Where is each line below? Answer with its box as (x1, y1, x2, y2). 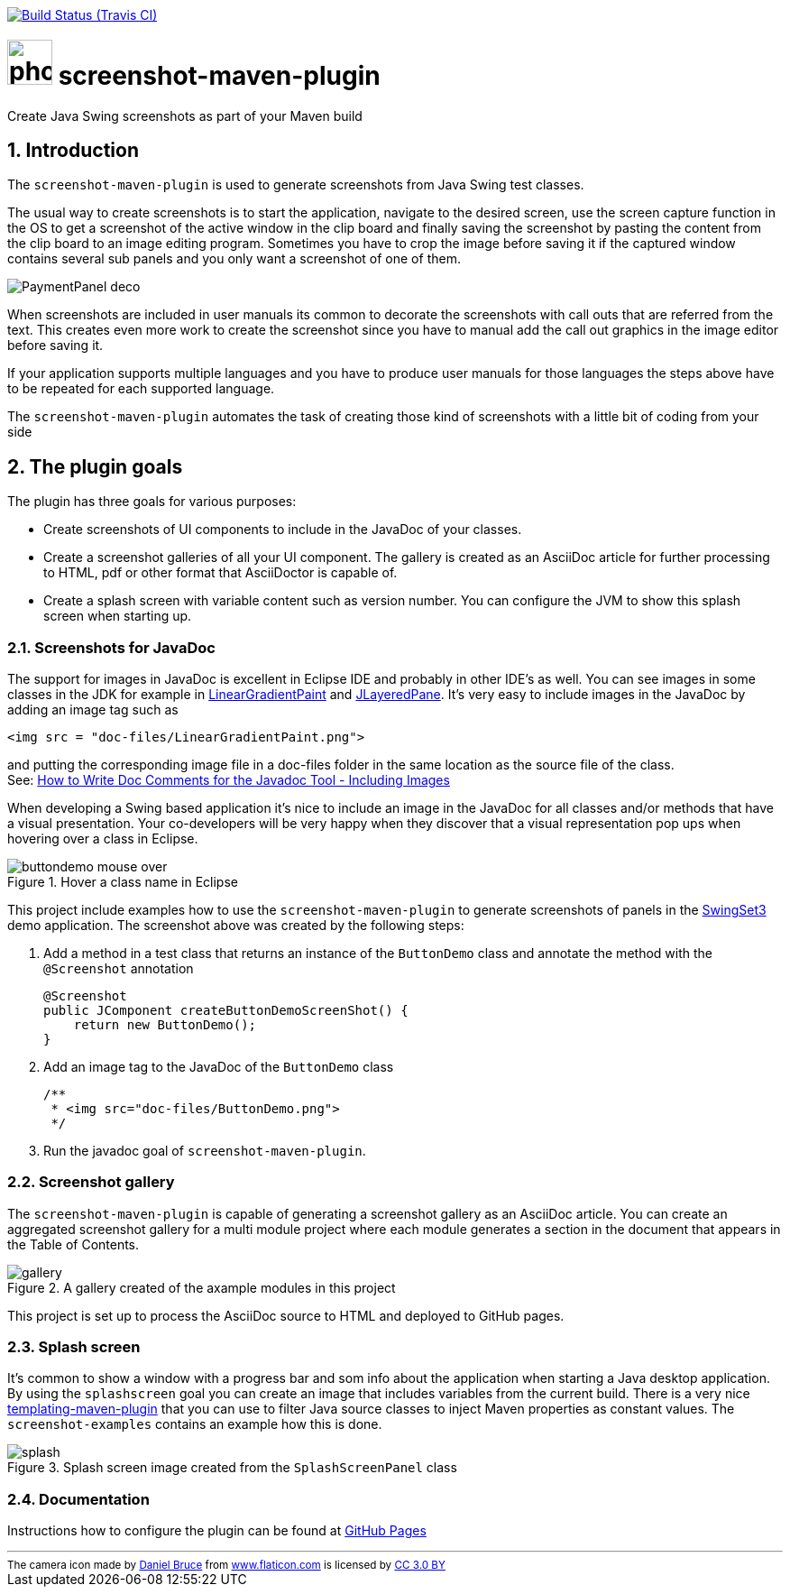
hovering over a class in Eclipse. (7, 830, 198, 846)
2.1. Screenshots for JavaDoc (7, 638, 216, 657)
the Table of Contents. (7, 1236, 140, 1252)
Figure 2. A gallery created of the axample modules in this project (7, 1279, 396, 1295)
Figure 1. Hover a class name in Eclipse (7, 873, 238, 889)
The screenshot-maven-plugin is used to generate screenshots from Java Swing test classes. (7, 177, 584, 193)
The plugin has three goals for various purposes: (7, 493, 297, 510)
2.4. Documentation (7, 1489, 150, 1508)
